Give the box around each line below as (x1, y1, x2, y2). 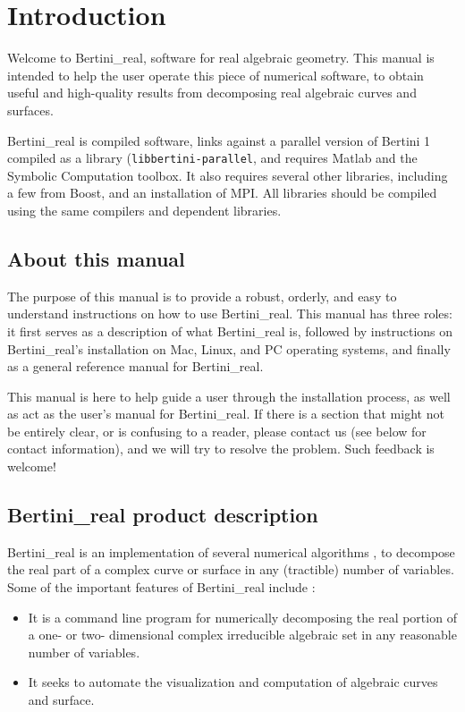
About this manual (7, 244, 185, 272)
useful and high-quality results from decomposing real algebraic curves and (7, 83, 417, 102)
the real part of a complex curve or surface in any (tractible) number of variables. (7, 560, 454, 579)
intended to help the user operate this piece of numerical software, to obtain (7, 65, 424, 84)
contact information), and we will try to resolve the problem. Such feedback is (7, 439, 435, 458)
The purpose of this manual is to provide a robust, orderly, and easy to (7, 286, 397, 305)
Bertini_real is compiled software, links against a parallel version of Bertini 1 (7, 131, 431, 149)
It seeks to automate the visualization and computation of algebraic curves (28, 673, 438, 691)
